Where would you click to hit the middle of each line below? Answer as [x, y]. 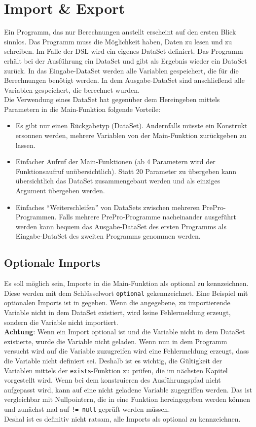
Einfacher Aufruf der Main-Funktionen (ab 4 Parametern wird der [115, 161]
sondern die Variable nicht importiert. [61, 322]
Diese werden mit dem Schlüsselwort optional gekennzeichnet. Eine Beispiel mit [126, 293]
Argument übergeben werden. [60, 191]
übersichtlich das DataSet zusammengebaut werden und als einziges [118, 181]
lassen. [25, 145]
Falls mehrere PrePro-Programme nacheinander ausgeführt [148, 217]
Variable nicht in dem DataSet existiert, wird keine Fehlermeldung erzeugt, [117, 312]
